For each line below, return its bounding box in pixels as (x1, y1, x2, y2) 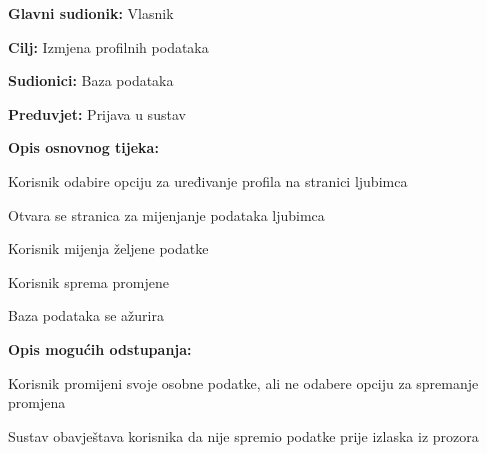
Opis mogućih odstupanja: (8, 338, 192, 359)
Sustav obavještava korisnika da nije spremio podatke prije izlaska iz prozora (8, 425, 479, 446)
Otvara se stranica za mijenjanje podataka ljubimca (8, 204, 325, 225)
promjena (8, 392, 66, 413)
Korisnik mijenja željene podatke (8, 238, 209, 259)
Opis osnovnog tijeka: (8, 137, 159, 158)
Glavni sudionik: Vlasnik (8, 3, 174, 23)
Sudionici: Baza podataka (8, 70, 174, 91)
